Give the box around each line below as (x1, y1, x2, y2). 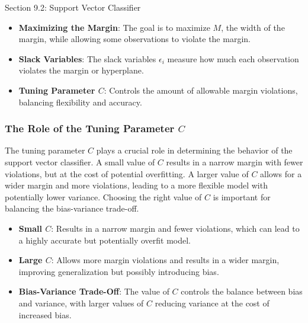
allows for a (260, 167, 302, 180)
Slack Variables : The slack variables (18, 52, 156, 65)
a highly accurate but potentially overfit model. (18, 234, 191, 246)
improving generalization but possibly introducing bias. (18, 265, 219, 277)
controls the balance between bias (181, 285, 303, 298)
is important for (213, 190, 271, 203)
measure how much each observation (167, 52, 299, 65)
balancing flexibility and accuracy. (18, 95, 142, 108)
